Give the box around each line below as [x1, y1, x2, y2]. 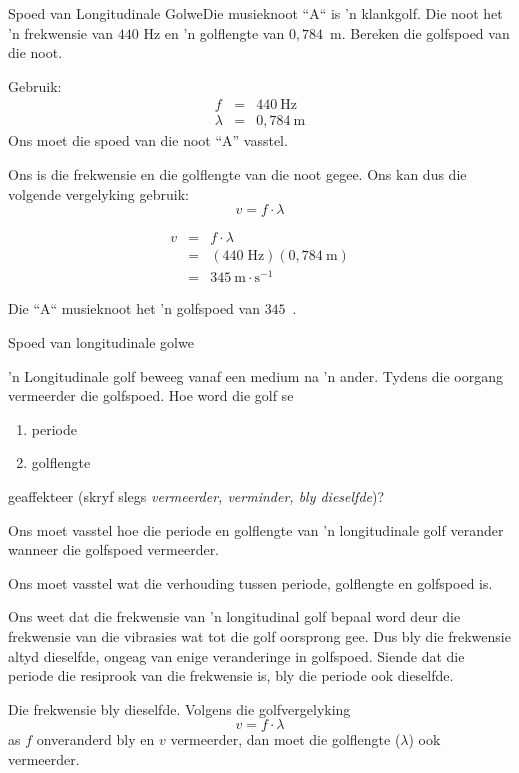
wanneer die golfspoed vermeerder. [8, 539, 220, 560]
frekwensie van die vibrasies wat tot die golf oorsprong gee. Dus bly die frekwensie [8, 625, 511, 646]
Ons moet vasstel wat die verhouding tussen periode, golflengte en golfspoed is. [8, 572, 493, 593]
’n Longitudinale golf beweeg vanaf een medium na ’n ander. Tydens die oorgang [8, 365, 504, 386]
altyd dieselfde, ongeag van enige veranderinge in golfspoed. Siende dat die [8, 645, 465, 666]
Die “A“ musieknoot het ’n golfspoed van [8, 298, 260, 319]
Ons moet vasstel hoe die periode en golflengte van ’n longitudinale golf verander [8, 519, 504, 540]
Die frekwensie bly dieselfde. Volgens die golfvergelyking [8, 698, 351, 719]
